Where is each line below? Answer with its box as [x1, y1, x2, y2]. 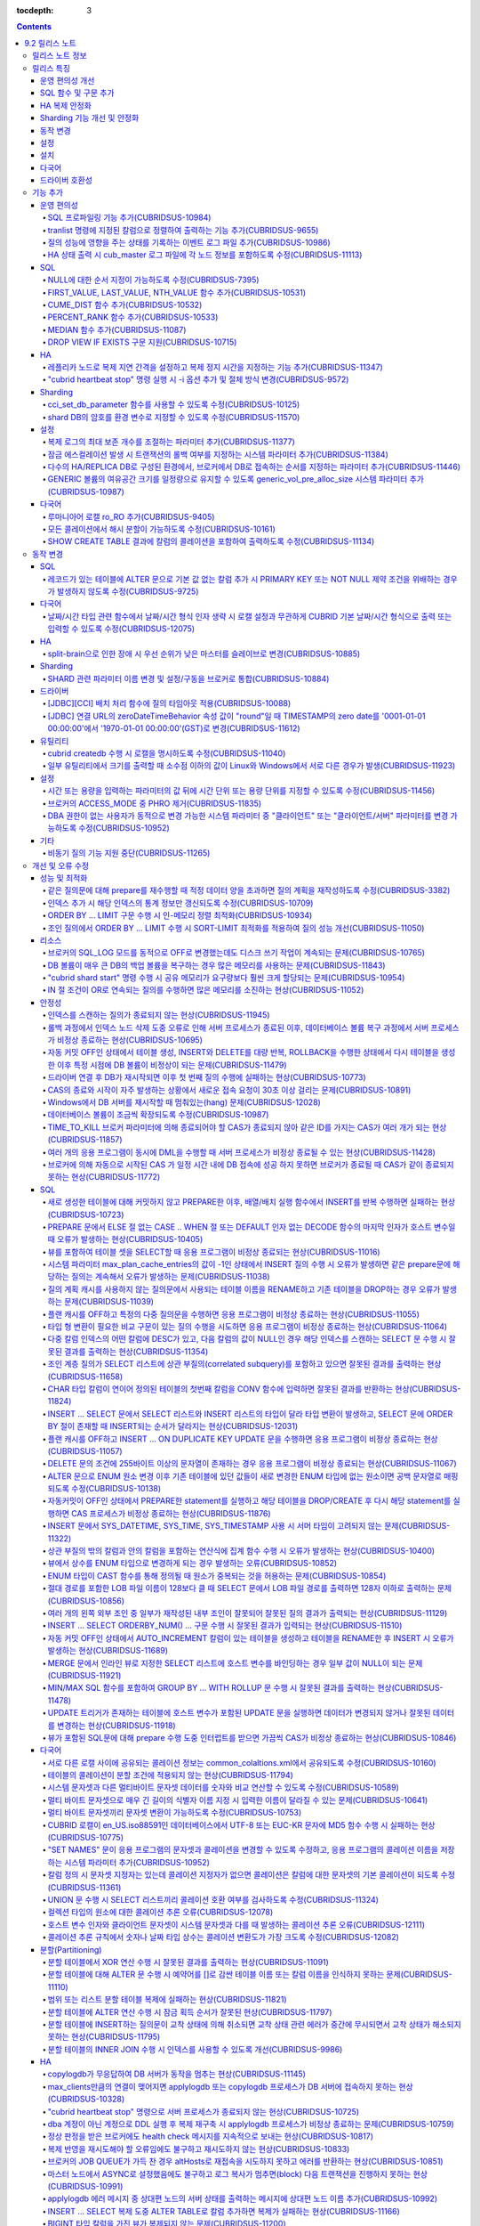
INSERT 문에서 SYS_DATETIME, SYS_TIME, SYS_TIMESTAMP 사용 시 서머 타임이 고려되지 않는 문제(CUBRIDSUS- [47, 1521, 451, 1531]
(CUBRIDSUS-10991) [47, 2181, 124, 2191]
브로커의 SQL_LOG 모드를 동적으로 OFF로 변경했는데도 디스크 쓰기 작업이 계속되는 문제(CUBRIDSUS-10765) [47, 947, 426, 958]
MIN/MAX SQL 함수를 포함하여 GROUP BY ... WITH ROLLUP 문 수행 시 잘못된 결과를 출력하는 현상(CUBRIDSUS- [47, 1683, 444, 1694]
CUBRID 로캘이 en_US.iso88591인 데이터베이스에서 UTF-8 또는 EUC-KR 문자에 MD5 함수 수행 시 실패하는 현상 [47, 1819, 436, 1830]
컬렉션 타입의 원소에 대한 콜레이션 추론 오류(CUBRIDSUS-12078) [47, 1906, 274, 1918]
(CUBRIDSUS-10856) [47, 1595, 124, 1606]
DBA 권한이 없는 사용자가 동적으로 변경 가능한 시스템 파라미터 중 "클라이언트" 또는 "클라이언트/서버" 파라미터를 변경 [47, 810, 449, 821]
